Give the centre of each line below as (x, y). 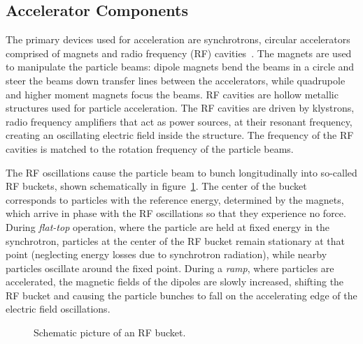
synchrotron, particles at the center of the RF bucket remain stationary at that (176, 240)
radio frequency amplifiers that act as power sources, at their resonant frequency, (179, 121)
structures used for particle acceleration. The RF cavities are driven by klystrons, (180, 108)
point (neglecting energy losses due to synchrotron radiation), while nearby (166, 254)
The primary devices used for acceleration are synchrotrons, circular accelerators (178, 39)
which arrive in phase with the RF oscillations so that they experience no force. (176, 213)
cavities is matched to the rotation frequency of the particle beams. (150, 148)
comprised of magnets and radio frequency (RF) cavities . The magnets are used (179, 53)
